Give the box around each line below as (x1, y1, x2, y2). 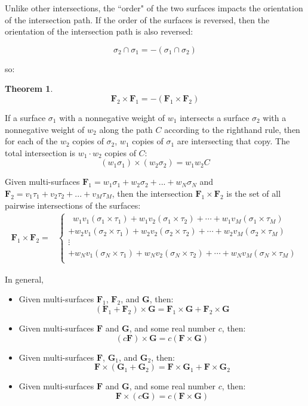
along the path (99, 123, 153, 135)
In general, (5, 272, 44, 285)
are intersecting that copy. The (177, 135, 290, 147)
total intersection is (5, 146, 76, 159)
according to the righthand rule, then (164, 123, 300, 135)
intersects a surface (180, 111, 250, 123)
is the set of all (226, 187, 281, 199)
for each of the (5, 135, 58, 147)
